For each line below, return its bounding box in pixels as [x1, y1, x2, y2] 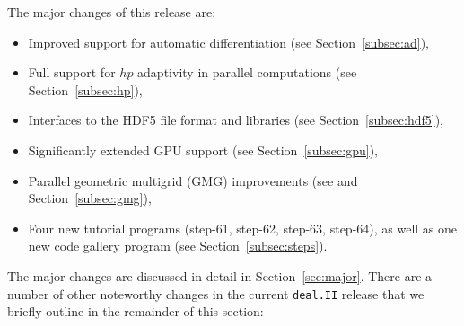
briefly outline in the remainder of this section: [7, 302, 264, 321]
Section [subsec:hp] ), [28, 80, 143, 99]
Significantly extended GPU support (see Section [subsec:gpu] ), [28, 140, 378, 159]
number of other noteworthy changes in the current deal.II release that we [7, 284, 425, 303]
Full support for [28, 63, 116, 82]
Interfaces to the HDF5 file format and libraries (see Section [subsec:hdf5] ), [28, 110, 443, 129]
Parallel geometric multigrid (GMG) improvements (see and [28, 171, 358, 189]
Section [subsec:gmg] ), [28, 189, 152, 207]
